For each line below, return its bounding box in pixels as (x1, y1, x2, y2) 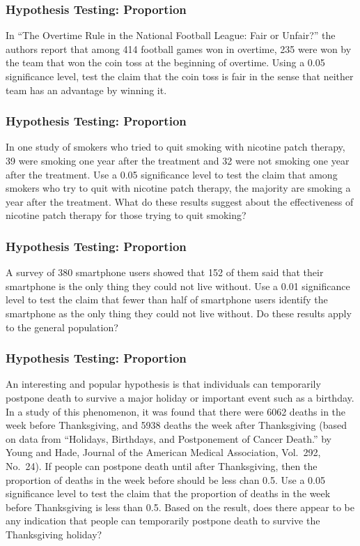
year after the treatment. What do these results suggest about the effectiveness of (6, 194, 354, 208)
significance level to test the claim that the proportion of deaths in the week (6, 486, 331, 501)
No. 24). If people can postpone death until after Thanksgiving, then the (6, 458, 318, 473)
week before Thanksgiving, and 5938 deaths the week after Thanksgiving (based (6, 418, 347, 432)
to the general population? (6, 319, 118, 334)
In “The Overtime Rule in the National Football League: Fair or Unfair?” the (6, 28, 336, 43)
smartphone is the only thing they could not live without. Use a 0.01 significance (6, 278, 350, 293)
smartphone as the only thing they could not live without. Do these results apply (6, 305, 352, 320)
